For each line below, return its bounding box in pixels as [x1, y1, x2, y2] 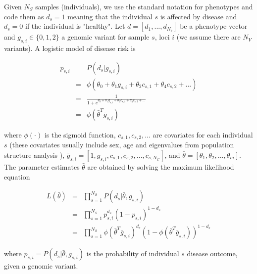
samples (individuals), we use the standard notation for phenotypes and [35, 1, 253, 11]
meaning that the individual [67, 11, 153, 21]
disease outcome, [187, 248, 238, 259]
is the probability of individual [86, 248, 179, 259]
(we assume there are [176, 32, 241, 42]
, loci [154, 32, 170, 42]
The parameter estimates [4, 162, 80, 172]
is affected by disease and [160, 11, 237, 21]
